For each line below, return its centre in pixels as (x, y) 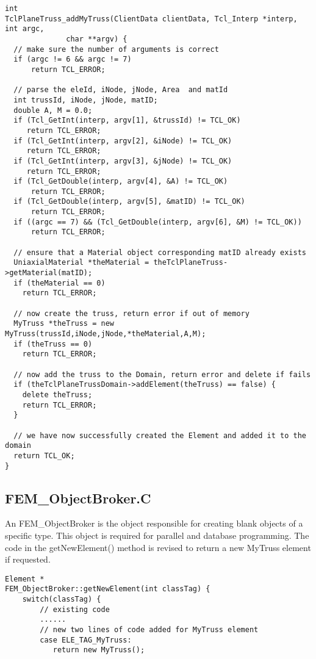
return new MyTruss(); (99, 650)
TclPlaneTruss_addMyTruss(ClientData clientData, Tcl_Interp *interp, (151, 19)
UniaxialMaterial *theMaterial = (81, 263)
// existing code (75, 609)
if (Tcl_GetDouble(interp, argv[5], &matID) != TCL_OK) (129, 202)
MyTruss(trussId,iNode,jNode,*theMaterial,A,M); (106, 334)
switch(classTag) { (62, 600)
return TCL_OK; (44, 456)
